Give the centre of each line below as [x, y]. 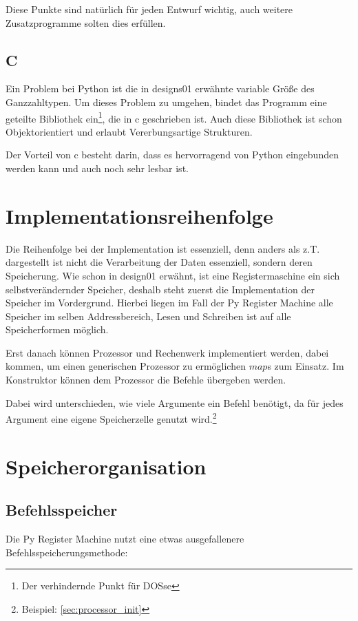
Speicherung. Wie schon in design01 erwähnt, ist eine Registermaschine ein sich [173, 275]
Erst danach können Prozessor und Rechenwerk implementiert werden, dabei [167, 352]
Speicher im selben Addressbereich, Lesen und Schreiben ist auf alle [148, 316]
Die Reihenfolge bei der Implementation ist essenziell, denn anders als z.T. [163, 248]
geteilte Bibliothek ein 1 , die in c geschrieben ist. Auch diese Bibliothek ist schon [174, 117]
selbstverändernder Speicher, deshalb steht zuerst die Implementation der [160, 289]
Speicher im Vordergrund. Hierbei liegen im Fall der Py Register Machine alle [169, 303]
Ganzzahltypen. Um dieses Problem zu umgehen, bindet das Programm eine [166, 102]
